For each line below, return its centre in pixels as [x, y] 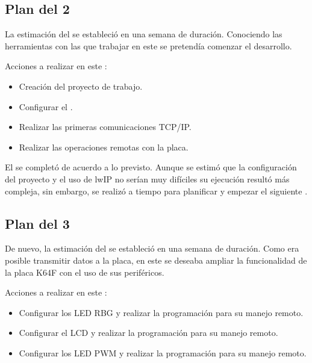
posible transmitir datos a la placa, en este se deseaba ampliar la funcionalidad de [156, 260]
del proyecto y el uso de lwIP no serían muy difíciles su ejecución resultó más [147, 178]
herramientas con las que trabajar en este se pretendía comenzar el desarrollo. [148, 45]
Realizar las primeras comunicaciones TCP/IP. [105, 127]
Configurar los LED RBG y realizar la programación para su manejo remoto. [161, 312]
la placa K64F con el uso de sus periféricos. [85, 272]
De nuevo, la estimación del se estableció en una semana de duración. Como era [152, 248]
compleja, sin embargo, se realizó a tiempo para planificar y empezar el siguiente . [156, 191]
